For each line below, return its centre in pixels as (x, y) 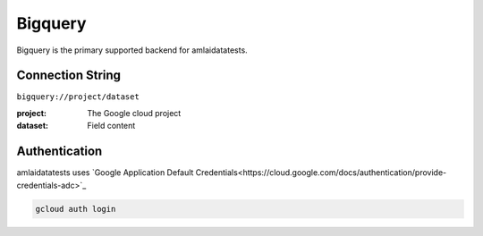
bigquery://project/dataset (78, 97)
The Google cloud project (134, 113)
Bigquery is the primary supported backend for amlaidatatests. (132, 50)
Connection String (68, 76)
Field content (111, 126)
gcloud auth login (76, 209)
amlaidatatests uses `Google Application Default (105, 173)
